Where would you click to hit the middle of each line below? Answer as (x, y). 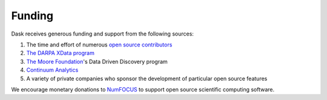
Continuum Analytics (52, 70)
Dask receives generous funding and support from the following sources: (102, 34)
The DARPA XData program (61, 53)
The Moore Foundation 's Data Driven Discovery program (97, 61)
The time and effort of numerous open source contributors (99, 45)
